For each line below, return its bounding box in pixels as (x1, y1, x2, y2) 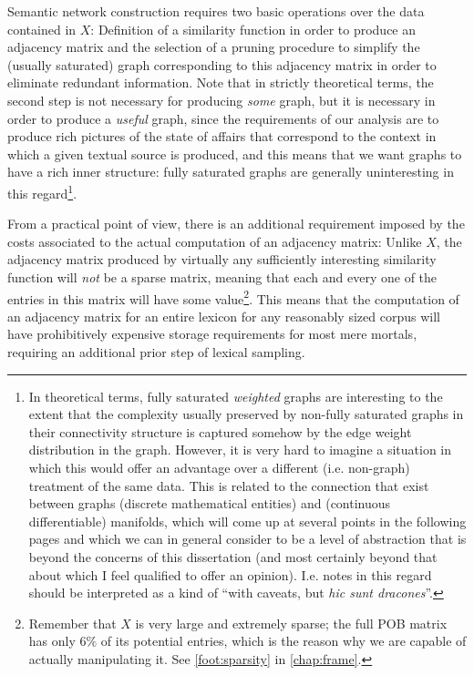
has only (28, 631, 76, 650)
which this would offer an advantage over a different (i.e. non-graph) (28, 457, 410, 476)
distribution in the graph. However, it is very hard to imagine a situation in (28, 440, 452, 459)
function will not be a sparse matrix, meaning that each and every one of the (7, 267, 438, 286)
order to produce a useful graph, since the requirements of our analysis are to (7, 108, 439, 128)
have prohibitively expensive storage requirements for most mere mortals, (7, 324, 417, 343)
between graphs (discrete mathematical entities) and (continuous (28, 494, 391, 513)
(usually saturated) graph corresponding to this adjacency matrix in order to (7, 55, 437, 74)
